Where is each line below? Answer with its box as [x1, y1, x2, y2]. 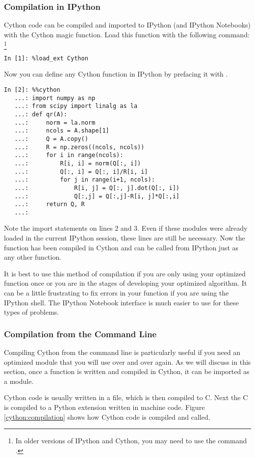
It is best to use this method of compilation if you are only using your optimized [4, 268, 246, 278]
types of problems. [4, 307, 59, 317]
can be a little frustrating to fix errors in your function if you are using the [4, 288, 229, 298]
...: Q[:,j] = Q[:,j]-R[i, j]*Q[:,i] [14, 192, 179, 200]
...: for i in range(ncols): [14, 152, 124, 159]
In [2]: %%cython [4, 86, 60, 93]
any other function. [4, 252, 62, 262]
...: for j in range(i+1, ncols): [14, 176, 155, 184]
